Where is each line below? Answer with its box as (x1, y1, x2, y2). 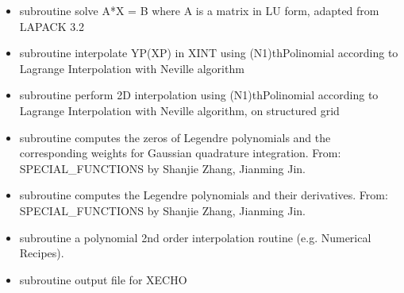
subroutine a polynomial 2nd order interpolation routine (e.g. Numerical (19, 229, 371, 245)
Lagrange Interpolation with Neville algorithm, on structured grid (19, 102, 340, 118)
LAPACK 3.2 (19, 17, 85, 34)
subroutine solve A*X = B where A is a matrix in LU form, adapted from (19, 2, 379, 18)
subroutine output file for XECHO (19, 271, 187, 287)
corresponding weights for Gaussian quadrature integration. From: (19, 145, 341, 161)
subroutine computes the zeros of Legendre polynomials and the (19, 129, 331, 145)
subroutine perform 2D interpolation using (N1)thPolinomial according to (19, 87, 379, 103)
